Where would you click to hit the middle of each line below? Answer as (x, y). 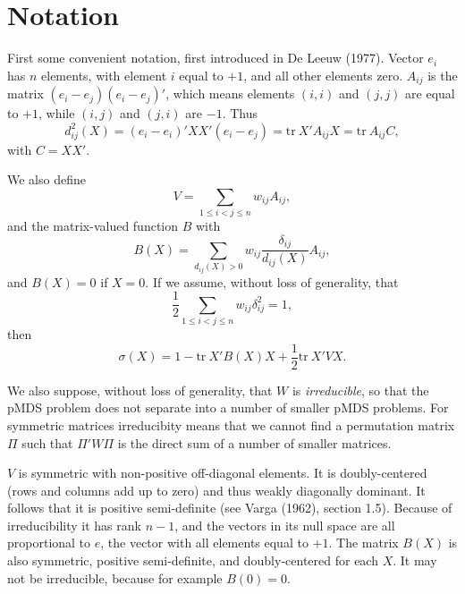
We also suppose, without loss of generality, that (140, 390)
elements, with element (104, 75)
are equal (430, 93)
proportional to (49, 543)
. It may (415, 560)
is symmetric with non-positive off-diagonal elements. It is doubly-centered (223, 473)
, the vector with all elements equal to (204, 543)
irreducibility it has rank (74, 525)
